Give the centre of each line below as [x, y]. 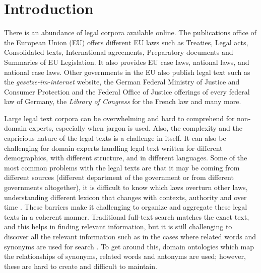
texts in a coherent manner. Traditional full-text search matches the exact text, [127, 216]
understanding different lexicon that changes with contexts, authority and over [125, 197]
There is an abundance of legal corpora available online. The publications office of [130, 32]
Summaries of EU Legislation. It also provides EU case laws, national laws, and [127, 62]
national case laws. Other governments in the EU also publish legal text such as [127, 72]
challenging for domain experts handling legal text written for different [113, 148]
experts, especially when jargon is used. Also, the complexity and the [136, 128]
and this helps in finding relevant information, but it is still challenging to [118, 226]
